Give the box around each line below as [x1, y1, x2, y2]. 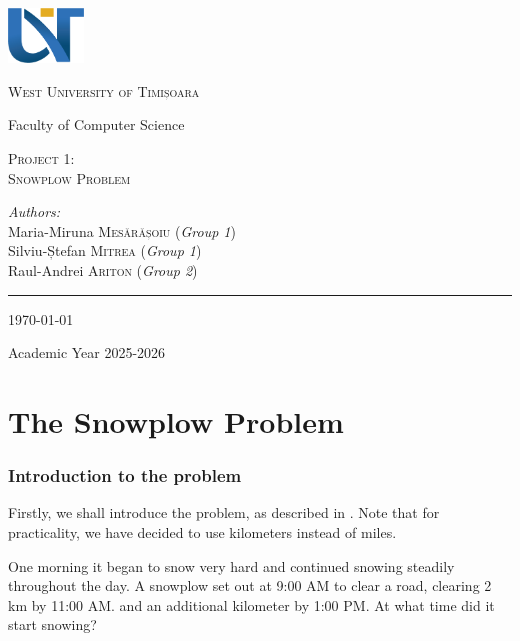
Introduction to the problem [8, 463, 242, 488]
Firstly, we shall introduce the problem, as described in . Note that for [8, 502, 440, 523]
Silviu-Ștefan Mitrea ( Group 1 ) [8, 240, 202, 261]
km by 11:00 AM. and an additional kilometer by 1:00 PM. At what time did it [8, 594, 495, 615]
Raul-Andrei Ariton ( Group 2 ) [8, 259, 198, 280]
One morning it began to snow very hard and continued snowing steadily [8, 555, 455, 576]
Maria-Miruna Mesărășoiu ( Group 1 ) [8, 220, 236, 241]
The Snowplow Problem [8, 400, 344, 441]
